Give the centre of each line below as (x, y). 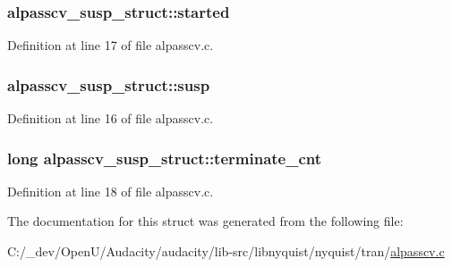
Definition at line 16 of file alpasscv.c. (111, 118)
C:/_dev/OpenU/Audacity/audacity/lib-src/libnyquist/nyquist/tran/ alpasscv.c (226, 251)
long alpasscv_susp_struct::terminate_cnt (165, 158)
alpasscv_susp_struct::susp (109, 84)
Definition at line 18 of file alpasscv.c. (111, 191)
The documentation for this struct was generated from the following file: (205, 221)
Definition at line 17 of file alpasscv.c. (111, 45)
